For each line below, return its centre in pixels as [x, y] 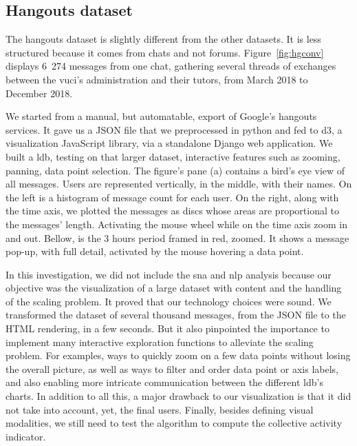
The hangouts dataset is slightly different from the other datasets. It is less [163, 39]
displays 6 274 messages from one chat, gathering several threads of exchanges [171, 66]
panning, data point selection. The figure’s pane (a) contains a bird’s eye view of [175, 170]
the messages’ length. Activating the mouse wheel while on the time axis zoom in [176, 224]
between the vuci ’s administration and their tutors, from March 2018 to [157, 79]
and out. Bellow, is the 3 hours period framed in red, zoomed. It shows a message [177, 237]
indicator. [26, 436]
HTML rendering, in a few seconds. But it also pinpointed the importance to [167, 328]
